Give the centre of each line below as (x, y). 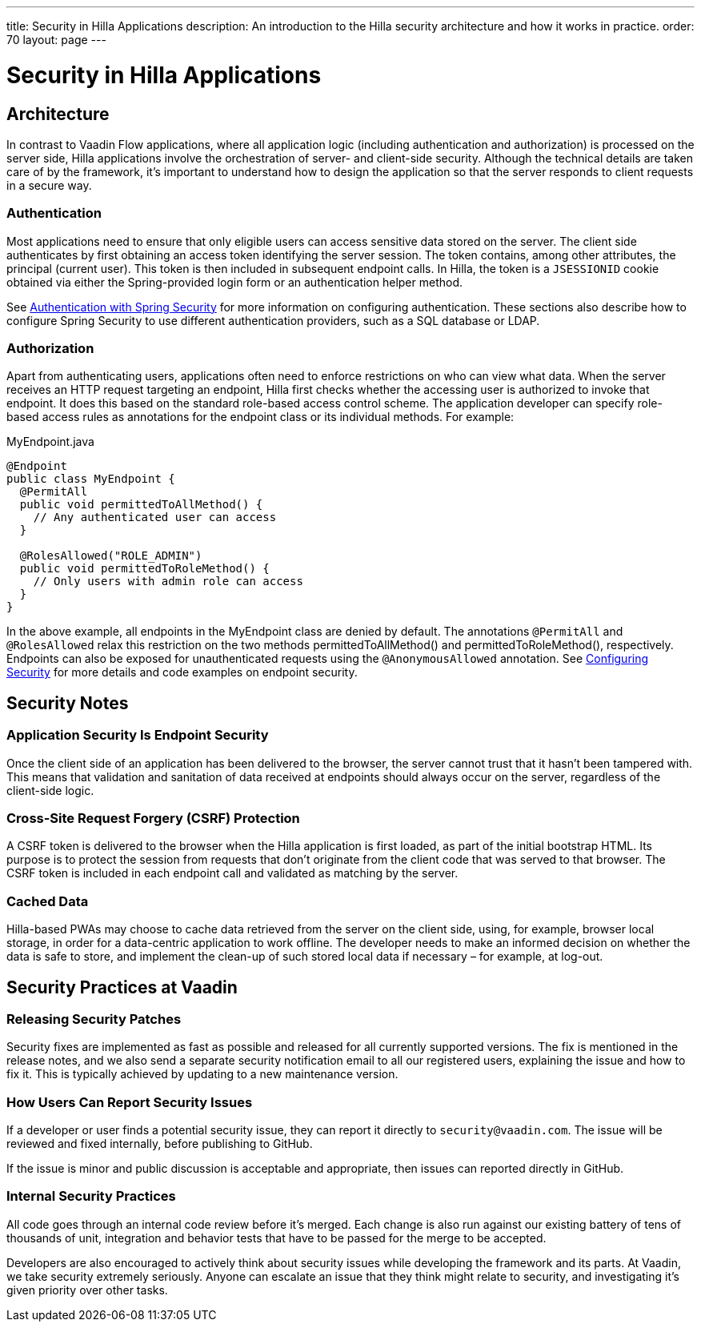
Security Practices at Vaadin (122, 987)
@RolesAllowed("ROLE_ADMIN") (111, 556)
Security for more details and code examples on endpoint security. (182, 672)
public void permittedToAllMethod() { (141, 505)
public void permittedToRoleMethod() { (144, 569)
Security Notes (68, 703)
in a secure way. (49, 185)
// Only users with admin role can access (168, 582)
